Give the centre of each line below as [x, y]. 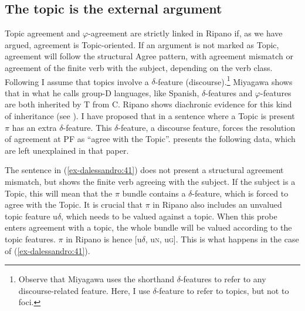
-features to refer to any [223, 279]
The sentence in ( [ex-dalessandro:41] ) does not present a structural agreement [144, 170]
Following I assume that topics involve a [77, 81]
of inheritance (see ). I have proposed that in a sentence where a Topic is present [150, 116]
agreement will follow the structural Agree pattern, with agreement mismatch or [149, 56]
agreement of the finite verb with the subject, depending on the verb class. [139, 67]
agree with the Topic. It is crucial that [74, 204]
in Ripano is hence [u [104, 239]
